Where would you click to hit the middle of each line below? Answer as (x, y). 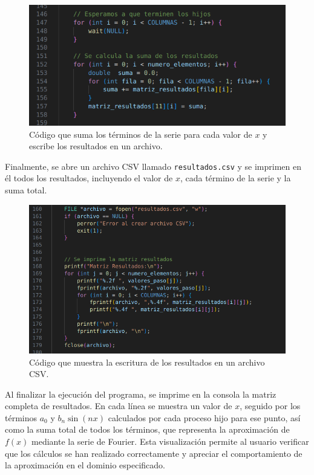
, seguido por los (270, 406)
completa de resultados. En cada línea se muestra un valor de (119, 406)
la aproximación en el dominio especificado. (85, 465)
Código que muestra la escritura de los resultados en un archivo (147, 362)
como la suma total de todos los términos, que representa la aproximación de (147, 429)
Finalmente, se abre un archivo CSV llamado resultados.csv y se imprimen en (153, 166)
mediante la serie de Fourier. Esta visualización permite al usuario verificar (170, 441)
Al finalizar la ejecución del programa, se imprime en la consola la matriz (141, 394)
